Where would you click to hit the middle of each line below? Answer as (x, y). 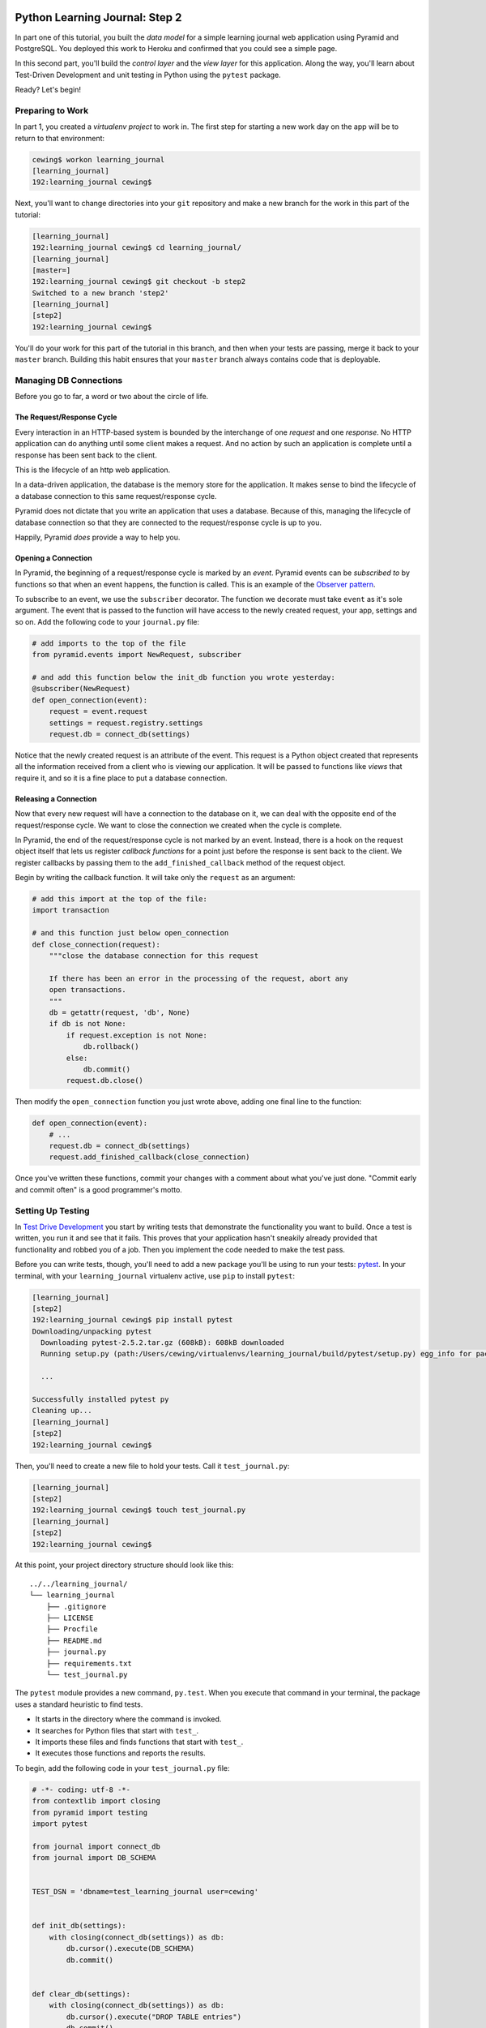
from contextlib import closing (96, 1801)
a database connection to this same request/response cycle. (116, 496)
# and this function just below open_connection (130, 933)
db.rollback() (111, 1047)
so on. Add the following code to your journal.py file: (107, 621)
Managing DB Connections (69, 380)
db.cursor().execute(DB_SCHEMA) (130, 1949)
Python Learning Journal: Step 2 (98, 17)
